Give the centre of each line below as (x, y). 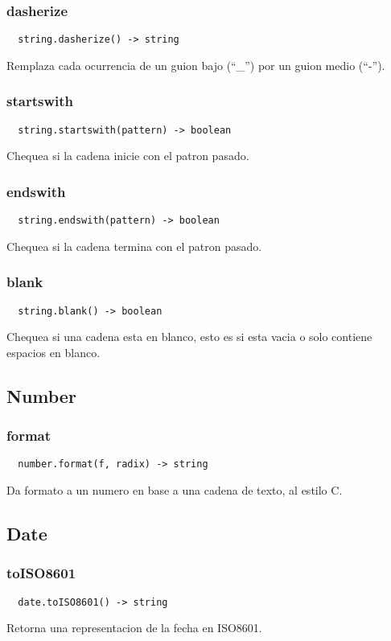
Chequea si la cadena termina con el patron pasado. (134, 246)
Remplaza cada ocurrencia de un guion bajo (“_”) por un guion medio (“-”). (196, 65)
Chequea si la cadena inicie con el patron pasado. (128, 156)
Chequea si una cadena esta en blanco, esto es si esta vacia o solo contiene (189, 337)
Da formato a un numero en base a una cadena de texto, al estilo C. (175, 490)
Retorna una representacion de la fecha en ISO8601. (134, 628)
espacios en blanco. (54, 352)
